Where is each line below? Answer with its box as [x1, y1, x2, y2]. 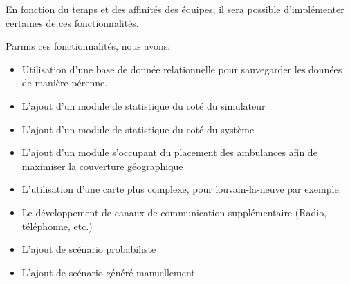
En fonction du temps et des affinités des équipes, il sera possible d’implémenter [6, 2, 344, 16]
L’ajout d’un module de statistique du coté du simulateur [21, 98, 266, 113]
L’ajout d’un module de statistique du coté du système [21, 122, 255, 136]
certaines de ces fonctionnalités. [6, 15, 139, 30]
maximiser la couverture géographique [21, 158, 183, 173]
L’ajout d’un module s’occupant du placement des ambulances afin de [21, 145, 317, 160]
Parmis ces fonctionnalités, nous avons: [6, 39, 171, 53]
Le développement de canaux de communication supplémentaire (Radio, [21, 205, 327, 219]
